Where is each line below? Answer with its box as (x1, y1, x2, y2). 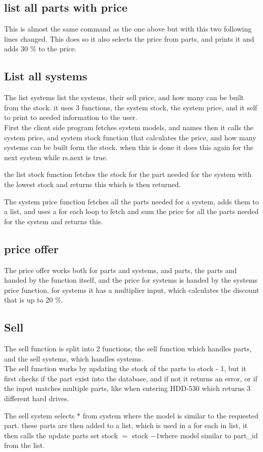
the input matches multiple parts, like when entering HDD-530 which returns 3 (4, 383, 251, 394)
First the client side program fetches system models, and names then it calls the (4, 122, 254, 132)
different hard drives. (4, 393, 69, 404)
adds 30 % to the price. (4, 43, 77, 54)
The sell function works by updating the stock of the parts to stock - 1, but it (4, 363, 247, 374)
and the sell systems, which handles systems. (4, 353, 143, 364)
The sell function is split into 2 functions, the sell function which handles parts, (4, 343, 252, 354)
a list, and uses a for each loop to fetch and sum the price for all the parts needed (4, 206, 259, 217)
